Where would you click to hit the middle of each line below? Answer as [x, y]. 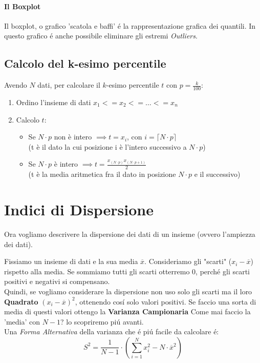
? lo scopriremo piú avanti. [102, 321]
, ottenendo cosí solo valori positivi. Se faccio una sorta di [166, 301]
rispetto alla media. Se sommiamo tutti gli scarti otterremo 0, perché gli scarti [127, 271]
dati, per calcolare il [69, 85]
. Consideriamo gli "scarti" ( [188, 261]
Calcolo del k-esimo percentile [85, 63]
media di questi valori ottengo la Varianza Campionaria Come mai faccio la [127, 311]
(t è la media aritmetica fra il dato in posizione [102, 174]
